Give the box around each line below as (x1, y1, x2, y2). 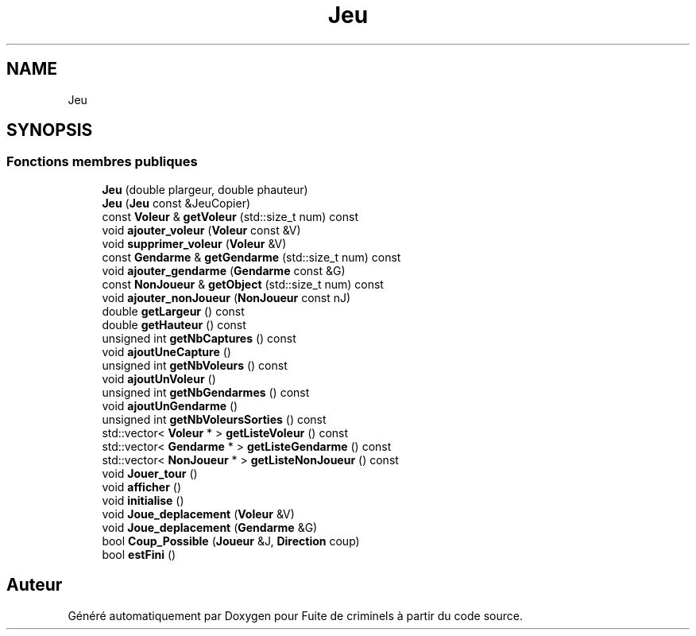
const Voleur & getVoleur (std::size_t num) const (102, 209, 358, 223)
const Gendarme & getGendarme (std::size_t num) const (102, 250, 401, 264)
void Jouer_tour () (102, 466, 198, 480)
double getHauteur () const (102, 317, 246, 332)
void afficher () (102, 479, 182, 494)
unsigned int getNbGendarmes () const (102, 385, 310, 399)
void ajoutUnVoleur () (102, 371, 216, 386)
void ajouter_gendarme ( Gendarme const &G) (102, 263, 346, 277)
